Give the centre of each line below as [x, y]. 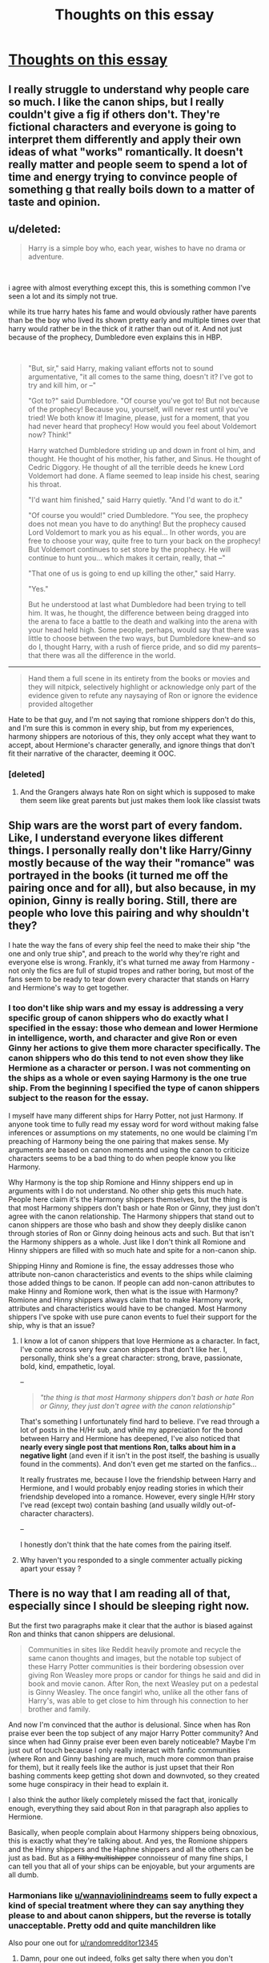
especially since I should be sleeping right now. [129, 1606]
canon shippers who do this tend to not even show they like [126, 1058]
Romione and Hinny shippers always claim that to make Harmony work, [126, 1299]
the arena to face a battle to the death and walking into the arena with [143, 621]
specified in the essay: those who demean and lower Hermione [133, 1028]
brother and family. [59, 1709]
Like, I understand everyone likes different [116, 838]
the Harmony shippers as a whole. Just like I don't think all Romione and [127, 1242]
